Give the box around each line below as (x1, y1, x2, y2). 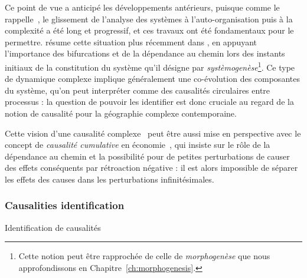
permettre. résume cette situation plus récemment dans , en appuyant (5, 35, 257, 48)
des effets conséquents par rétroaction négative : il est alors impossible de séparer (5, 161, 298, 174)
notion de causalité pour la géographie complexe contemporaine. (5, 107, 237, 119)
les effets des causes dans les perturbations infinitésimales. (5, 173, 214, 185)
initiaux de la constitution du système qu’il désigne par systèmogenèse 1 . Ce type (5, 59, 295, 73)
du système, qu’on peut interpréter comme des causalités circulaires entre (5, 84, 270, 96)
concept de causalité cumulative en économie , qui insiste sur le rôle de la (5, 138, 270, 151)
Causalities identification (5, 198, 125, 213)
